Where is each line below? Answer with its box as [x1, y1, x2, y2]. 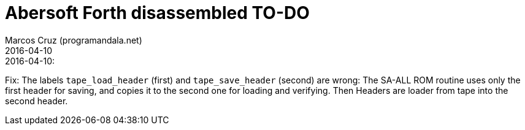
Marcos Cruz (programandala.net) [5, 34, 142, 45]
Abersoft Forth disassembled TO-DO [5, 2, 310, 23]
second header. [5, 95, 68, 106]
